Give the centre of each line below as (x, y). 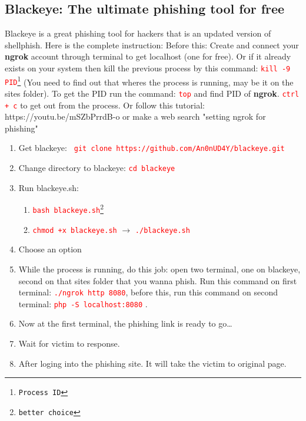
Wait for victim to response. (69, 343)
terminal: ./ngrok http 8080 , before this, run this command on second (148, 292)
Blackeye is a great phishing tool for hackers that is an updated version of (138, 33)
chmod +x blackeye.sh (75, 230)
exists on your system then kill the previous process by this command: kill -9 (148, 68)
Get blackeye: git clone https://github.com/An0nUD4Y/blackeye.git (152, 148)
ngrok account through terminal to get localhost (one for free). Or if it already (148, 56)
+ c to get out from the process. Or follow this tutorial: (105, 105)
